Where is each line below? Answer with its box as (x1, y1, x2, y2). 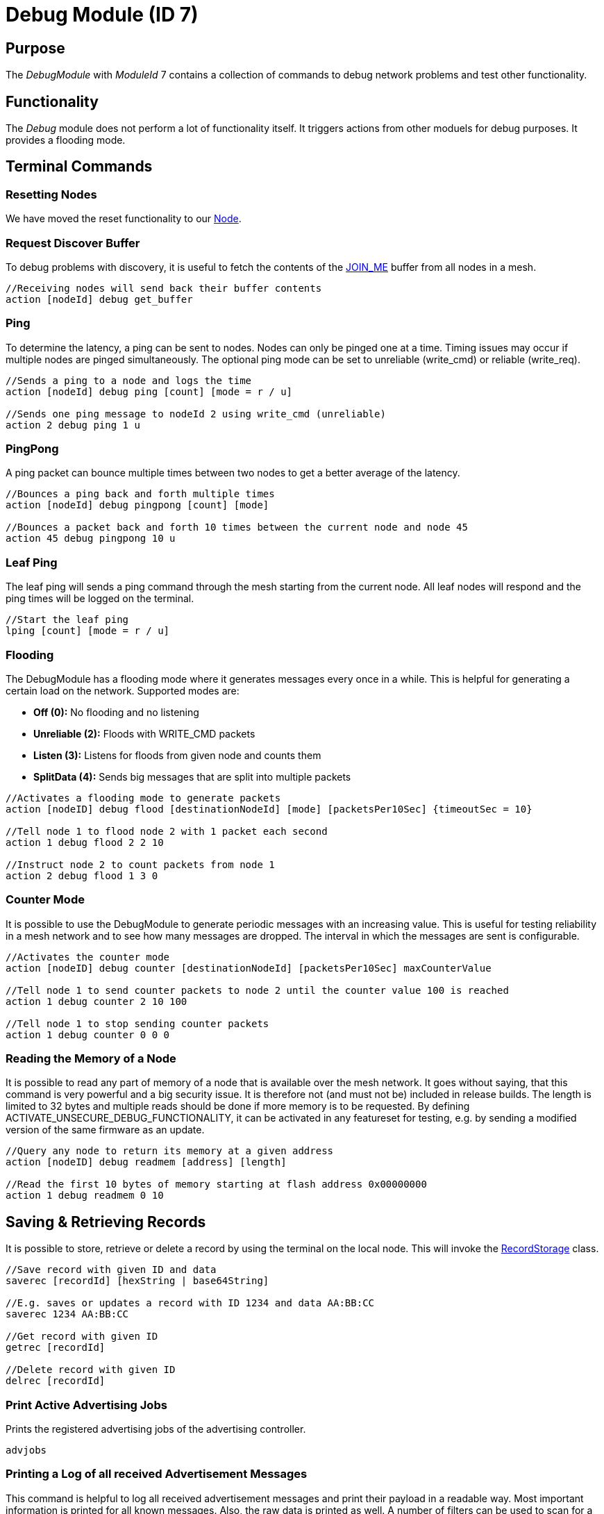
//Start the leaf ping (6, 614, 129, 626)
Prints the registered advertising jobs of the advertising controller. (6, 1423, 306, 1436)
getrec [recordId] (6, 1342, 106, 1354)
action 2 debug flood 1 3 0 (6, 870, 158, 881)
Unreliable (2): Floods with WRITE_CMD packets (33, 727, 255, 740)
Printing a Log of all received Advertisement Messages (6, 1467, 308, 1481)
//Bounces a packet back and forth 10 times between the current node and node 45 (6, 522, 468, 533)
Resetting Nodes (6, 187, 97, 201)
